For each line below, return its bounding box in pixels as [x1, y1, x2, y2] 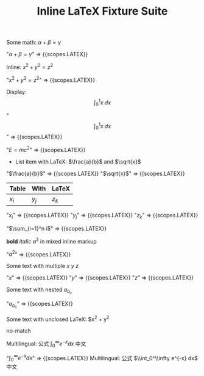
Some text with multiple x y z [6, 262, 79, 270]
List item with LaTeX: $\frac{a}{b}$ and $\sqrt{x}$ [15, 158, 141, 165]
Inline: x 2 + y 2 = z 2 [6, 62, 54, 71]
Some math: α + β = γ [6, 38, 62, 46]
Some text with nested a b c [6, 286, 72, 295]
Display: [6, 88, 27, 95]
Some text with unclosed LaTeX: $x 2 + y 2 [6, 314, 110, 323]
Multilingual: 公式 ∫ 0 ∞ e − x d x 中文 [6, 339, 86, 349]
